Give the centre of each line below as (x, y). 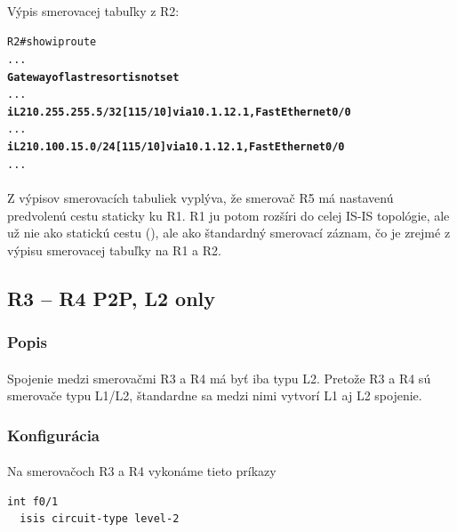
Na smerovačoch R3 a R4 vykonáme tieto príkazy (142, 471)
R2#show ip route (52, 42)
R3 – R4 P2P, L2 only (112, 298)
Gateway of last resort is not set (93, 77)
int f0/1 (33, 501)
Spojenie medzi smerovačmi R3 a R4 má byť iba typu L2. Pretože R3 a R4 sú (219, 378)
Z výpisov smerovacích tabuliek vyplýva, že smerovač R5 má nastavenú (200, 198)
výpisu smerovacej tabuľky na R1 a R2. (114, 250)
